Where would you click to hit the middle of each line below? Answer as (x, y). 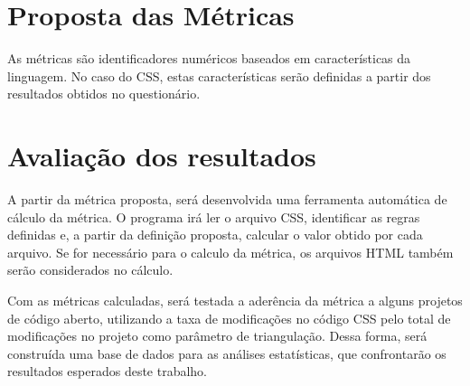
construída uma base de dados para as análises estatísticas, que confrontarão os (227, 353)
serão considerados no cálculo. (90, 270)
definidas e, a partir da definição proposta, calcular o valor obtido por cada (215, 235)
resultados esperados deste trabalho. (108, 371)
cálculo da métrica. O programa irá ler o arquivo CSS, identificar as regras (214, 217)
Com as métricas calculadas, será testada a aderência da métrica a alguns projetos (235, 300)
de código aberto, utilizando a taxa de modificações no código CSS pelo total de (229, 318)
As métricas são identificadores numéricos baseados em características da (209, 58)
